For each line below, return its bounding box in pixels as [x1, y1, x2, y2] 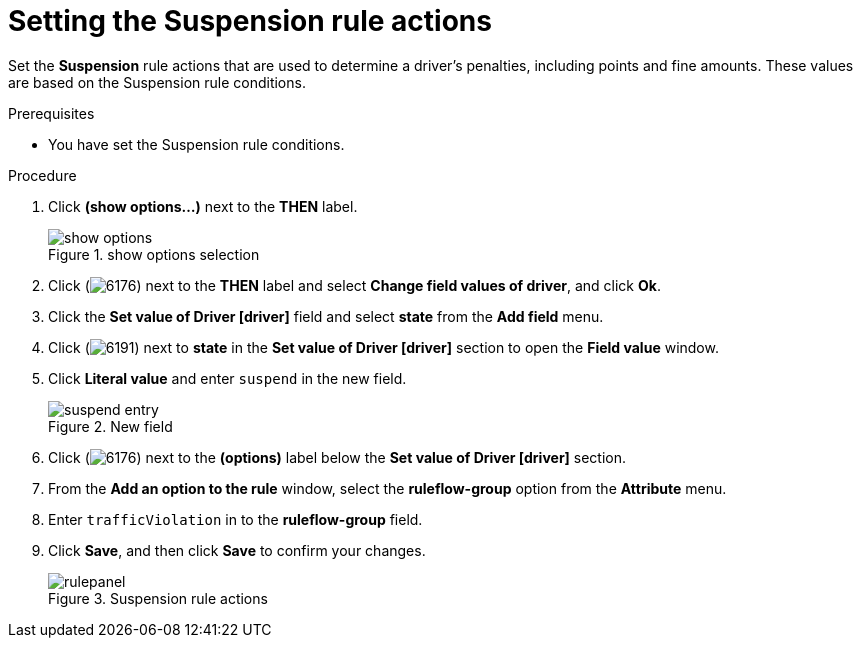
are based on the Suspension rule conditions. [8, 73, 306, 91]
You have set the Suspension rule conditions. [48, 135, 345, 153]
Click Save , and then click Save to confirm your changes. [48, 541, 426, 559]
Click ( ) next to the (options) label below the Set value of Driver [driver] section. [48, 448, 627, 466]
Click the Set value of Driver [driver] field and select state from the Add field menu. [48, 307, 604, 325]
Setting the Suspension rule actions [8, 4, 492, 38]
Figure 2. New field [48, 417, 173, 435]
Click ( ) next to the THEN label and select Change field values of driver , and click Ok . [48, 276, 661, 294]
